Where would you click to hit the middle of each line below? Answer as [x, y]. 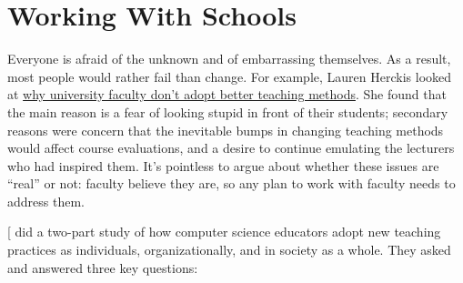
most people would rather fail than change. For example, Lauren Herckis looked [230, 76]
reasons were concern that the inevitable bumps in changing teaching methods [226, 130]
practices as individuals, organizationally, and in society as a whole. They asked [229, 250]
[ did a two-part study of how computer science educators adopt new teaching [224, 232]
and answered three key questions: [103, 267]
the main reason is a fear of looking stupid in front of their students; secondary [228, 111]
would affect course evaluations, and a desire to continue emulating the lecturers [231, 148]
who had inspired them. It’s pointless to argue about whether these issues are [223, 165]
